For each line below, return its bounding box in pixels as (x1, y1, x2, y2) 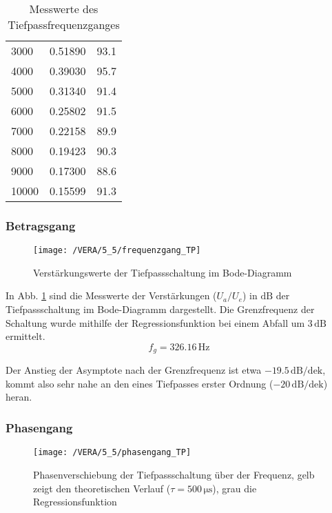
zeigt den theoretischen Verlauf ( (33, 481, 171, 495)
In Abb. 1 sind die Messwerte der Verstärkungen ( (6, 288, 217, 303)
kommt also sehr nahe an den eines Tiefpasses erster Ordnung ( (6, 376, 273, 390)
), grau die (212, 481, 257, 495)
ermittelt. (6, 329, 45, 343)
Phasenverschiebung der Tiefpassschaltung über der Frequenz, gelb (33, 467, 315, 481)
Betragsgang (6, 217, 76, 234)
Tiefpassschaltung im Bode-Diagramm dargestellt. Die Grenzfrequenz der (6, 302, 315, 316)
